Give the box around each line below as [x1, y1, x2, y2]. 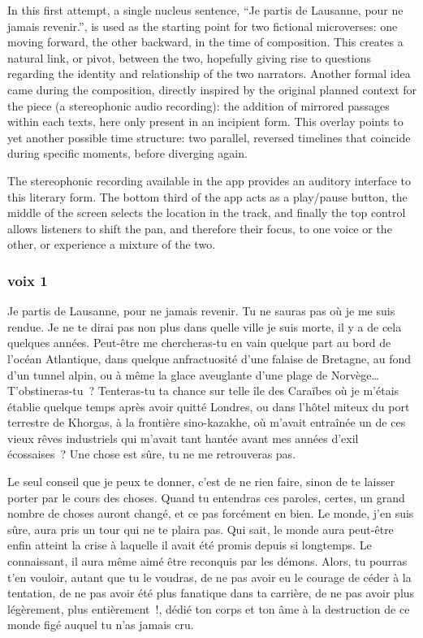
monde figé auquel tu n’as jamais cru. [7, 616, 194, 633]
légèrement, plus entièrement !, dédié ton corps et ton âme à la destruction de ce [7, 600, 410, 617]
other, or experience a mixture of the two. [7, 236, 216, 253]
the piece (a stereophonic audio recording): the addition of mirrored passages [7, 97, 390, 114]
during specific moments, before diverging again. [7, 145, 248, 162]
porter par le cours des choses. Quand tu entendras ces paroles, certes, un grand [7, 488, 405, 506]
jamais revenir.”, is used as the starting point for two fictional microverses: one [7, 17, 398, 34]
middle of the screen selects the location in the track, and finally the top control [7, 204, 406, 221]
